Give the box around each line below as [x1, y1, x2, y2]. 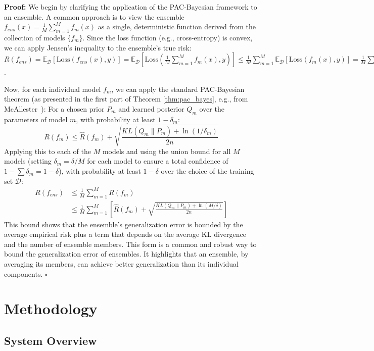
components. [4, 268, 43, 279]
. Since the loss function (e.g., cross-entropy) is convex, [82, 32, 253, 42]
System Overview [4, 332, 97, 348]
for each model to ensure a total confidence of [87, 156, 228, 166]
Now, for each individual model [4, 83, 101, 94]
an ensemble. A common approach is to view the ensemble [4, 11, 184, 22]
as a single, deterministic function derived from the [98, 21, 256, 32]
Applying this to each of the [4, 145, 91, 156]
